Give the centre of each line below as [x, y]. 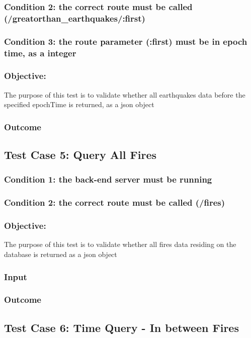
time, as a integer [40, 53]
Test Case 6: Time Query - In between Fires [121, 327]
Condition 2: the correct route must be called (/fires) [115, 202]
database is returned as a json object [61, 254]
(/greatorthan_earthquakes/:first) [75, 18]
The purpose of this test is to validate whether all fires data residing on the [120, 244]
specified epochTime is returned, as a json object [79, 104]
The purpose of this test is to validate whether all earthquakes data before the [125, 94]
